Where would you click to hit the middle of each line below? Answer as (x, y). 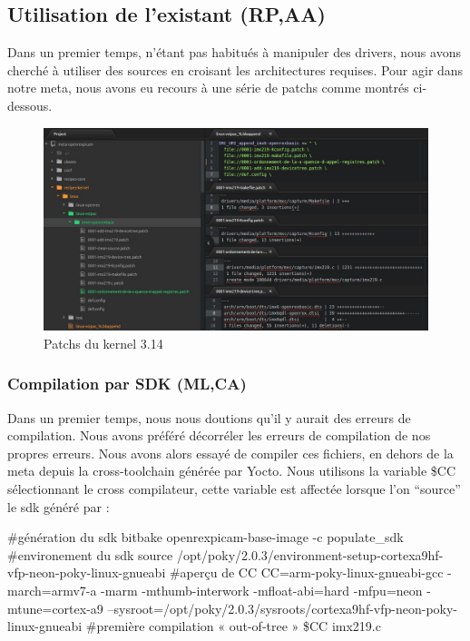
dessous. (30, 105)
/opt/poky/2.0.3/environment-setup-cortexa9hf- (310, 554)
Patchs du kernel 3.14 (103, 343)
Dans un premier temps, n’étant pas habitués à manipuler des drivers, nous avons (234, 52)
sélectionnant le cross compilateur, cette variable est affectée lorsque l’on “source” (234, 488)
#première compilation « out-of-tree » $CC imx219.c (233, 626)
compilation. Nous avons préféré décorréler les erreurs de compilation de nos (219, 435)
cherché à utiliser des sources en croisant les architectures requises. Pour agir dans (235, 69)
